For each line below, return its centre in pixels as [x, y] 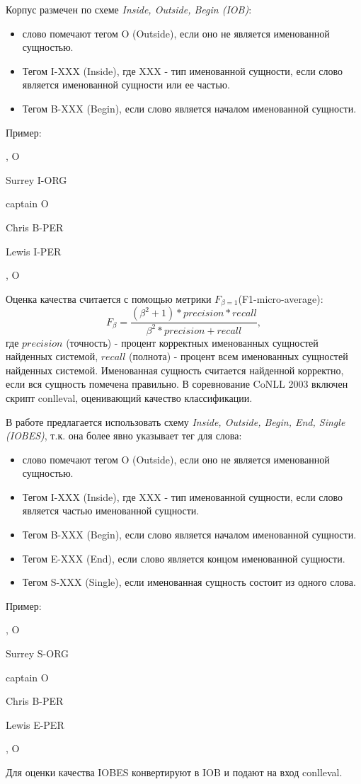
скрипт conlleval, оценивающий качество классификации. [129, 397]
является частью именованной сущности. [111, 511]
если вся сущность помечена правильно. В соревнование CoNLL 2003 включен [177, 384]
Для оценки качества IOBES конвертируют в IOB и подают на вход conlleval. [174, 772]
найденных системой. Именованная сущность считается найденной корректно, [175, 370]
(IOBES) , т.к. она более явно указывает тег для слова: [124, 436]
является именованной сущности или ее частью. [126, 85]
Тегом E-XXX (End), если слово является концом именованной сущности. [184, 558]
